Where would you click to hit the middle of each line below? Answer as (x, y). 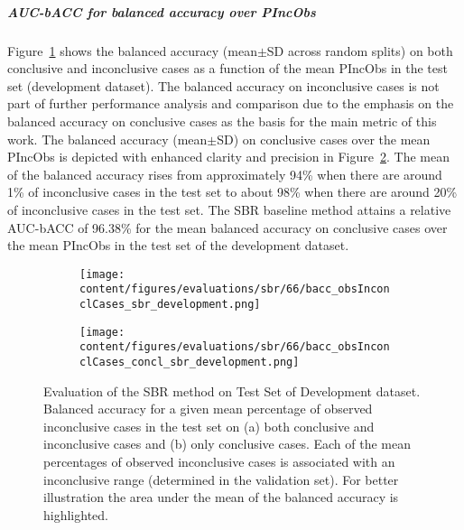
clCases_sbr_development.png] (170, 304)
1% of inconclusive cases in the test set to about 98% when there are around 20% (232, 192)
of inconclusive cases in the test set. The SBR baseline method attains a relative (229, 209)
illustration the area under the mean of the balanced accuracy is (221, 497)
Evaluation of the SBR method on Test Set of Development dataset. (232, 391)
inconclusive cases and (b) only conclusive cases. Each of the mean (227, 444)
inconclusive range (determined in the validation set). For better (221, 479)
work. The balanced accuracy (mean (107, 139)
